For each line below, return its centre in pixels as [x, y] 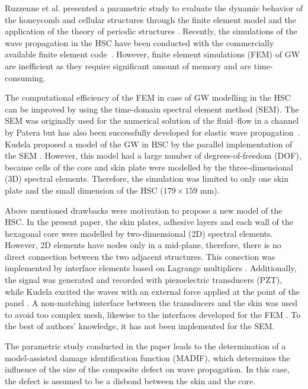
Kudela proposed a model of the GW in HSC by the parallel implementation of [149, 144]
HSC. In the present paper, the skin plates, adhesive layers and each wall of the [149, 222]
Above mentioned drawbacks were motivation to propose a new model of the [144, 210]
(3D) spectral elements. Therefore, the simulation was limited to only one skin [147, 179]
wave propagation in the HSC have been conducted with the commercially [139, 42]
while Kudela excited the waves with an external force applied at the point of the [152, 291]
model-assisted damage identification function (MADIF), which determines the [147, 357]
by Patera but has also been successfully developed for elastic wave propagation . [153, 132]
